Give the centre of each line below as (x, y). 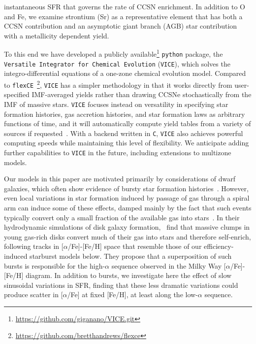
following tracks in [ (34, 246)
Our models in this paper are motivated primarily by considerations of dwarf (120, 179)
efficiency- (219, 246)
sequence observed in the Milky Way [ (169, 265)
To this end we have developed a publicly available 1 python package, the (113, 53)
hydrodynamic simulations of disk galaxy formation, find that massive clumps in (127, 227)
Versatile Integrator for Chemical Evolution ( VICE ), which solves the (117, 63)
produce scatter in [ (33, 294)
